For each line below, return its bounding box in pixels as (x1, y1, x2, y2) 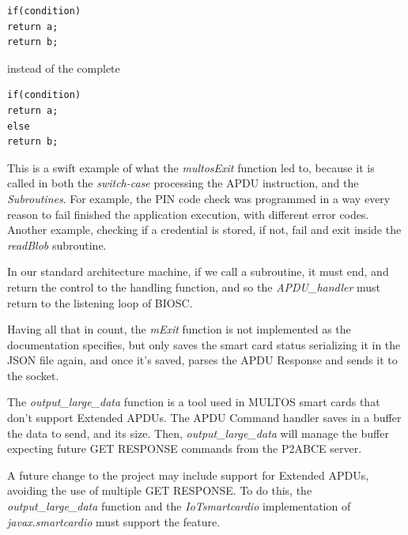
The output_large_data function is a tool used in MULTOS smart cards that (7, 394, 380, 410)
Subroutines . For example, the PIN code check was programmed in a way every (7, 190, 391, 206)
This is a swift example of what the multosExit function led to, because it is (7, 159, 375, 175)
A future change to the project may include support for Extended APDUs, (7, 466, 369, 483)
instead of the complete (7, 59, 120, 76)
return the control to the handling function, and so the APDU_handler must (7, 278, 381, 295)
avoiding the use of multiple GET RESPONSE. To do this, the (7, 482, 312, 499)
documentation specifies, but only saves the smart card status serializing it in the (7, 336, 401, 352)
